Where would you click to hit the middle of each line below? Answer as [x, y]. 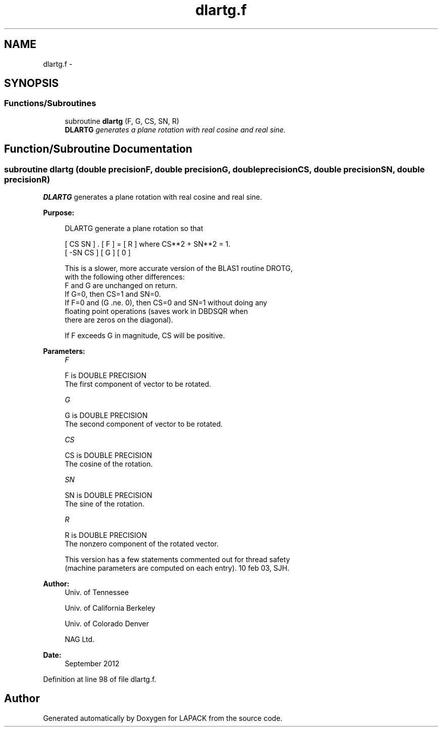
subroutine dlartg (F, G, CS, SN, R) [122, 121]
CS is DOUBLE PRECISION [108, 455]
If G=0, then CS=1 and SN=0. [113, 294]
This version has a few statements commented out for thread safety [177, 560]
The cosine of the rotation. [109, 464]
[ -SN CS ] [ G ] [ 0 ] [98, 253]
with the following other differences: [125, 277]
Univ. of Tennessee [97, 592]
